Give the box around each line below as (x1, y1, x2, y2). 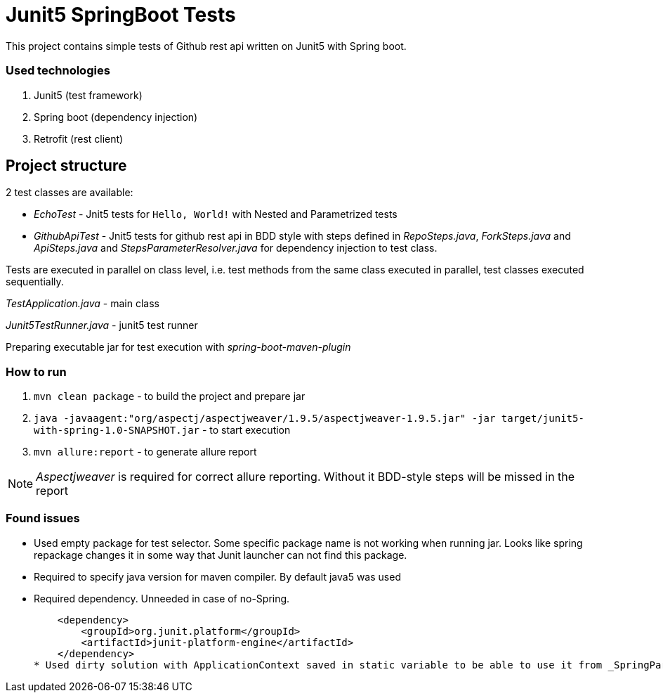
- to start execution (202, 424, 291, 437)
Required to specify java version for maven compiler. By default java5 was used (34, 570, 401, 583)
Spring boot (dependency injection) (34, 110, 198, 123)
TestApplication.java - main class (6, 297, 159, 310)
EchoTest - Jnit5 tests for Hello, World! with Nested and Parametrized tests (34, 208, 398, 221)
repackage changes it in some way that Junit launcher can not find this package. (34, 548, 407, 561)
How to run (6, 364, 67, 379)
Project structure (6, 156, 127, 174)
